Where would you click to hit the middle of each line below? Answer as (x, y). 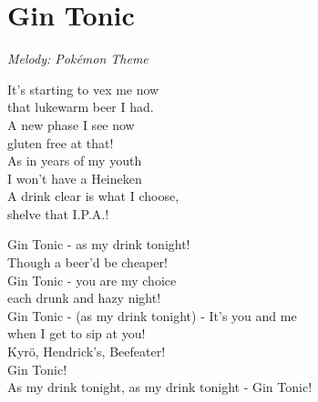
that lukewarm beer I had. (81, 107)
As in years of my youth (75, 161)
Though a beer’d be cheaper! (87, 262)
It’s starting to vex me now (83, 89)
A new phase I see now (71, 124)
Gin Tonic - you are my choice (92, 280)
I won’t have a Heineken (75, 178)
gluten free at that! (61, 142)
